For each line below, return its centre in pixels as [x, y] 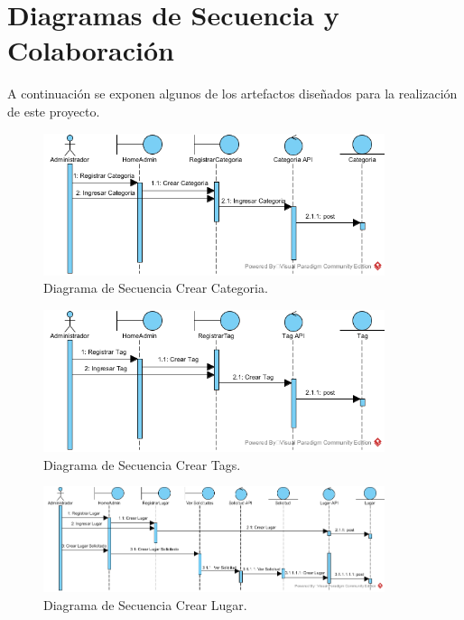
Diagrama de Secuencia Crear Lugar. [145, 604]
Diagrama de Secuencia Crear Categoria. [156, 288]
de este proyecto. [54, 111]
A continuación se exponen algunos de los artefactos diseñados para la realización [232, 94]
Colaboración [91, 50]
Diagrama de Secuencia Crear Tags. [142, 464]
